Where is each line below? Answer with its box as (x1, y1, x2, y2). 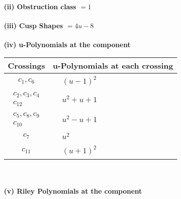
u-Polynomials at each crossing (53, 59, 173, 71)
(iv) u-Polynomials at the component (4, 39, 131, 50)
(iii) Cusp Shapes (4, 20, 63, 31)
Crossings (8, 59, 45, 71)
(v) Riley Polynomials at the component (4, 185, 142, 196)
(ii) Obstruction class (4, 1, 76, 11)
